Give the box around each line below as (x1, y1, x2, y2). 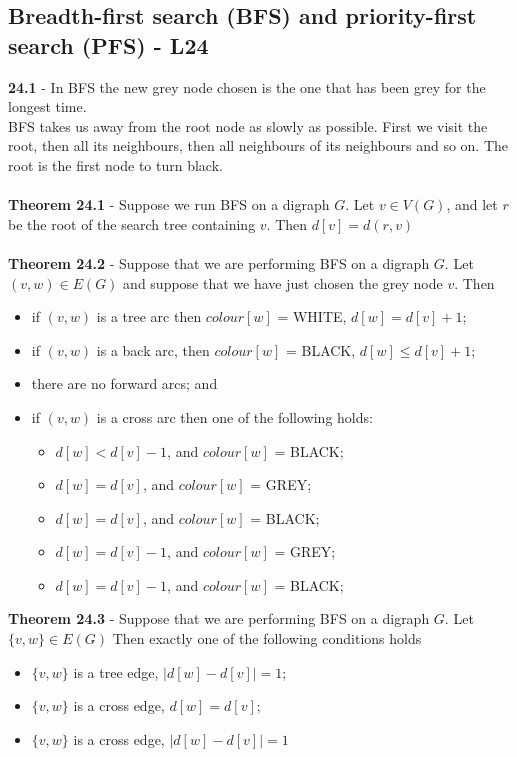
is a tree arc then (96, 306, 202, 327)
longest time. (8, 96, 87, 117)
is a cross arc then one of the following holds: (96, 406, 373, 427)
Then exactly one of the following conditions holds (112, 628, 422, 649)
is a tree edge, (73, 661, 159, 682)
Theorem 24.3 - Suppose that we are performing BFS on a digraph (8, 608, 430, 629)
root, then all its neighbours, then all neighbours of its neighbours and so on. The (8, 135, 509, 156)
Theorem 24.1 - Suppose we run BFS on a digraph (8, 194, 330, 215)
